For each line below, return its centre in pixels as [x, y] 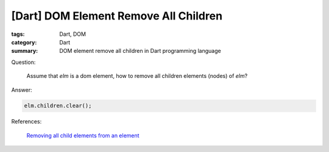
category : [24, 42]
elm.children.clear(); [58, 106]
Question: [23, 62]
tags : [18, 34]
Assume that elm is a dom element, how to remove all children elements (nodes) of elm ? [137, 76]
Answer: [22, 90]
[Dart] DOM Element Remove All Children [117, 16]
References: [27, 122]
